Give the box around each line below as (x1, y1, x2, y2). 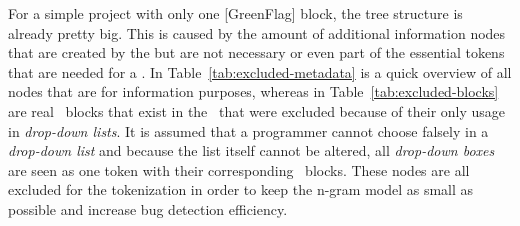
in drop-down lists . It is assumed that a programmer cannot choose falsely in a (8, 120, 489, 141)
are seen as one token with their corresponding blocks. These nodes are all (8, 159, 470, 180)
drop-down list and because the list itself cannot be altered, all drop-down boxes (8, 140, 495, 161)
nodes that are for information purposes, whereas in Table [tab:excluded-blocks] (8, 81, 499, 102)
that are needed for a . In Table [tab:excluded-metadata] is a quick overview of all (8, 61, 512, 82)
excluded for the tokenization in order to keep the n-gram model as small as (8, 179, 474, 200)
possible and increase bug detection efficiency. (8, 198, 288, 219)
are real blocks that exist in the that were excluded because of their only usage (8, 100, 506, 121)
